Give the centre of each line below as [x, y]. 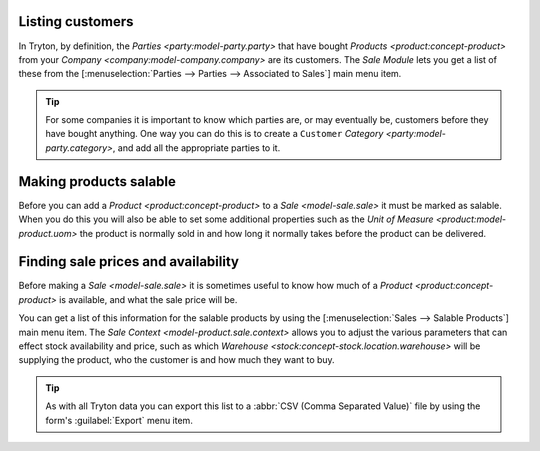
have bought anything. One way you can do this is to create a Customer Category [214, 134]
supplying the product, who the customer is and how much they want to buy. [176, 360]
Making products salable [97, 181]
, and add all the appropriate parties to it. [196, 147]
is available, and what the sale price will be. [148, 299]
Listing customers [76, 21]
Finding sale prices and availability [129, 261]
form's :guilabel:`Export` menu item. [119, 420]
